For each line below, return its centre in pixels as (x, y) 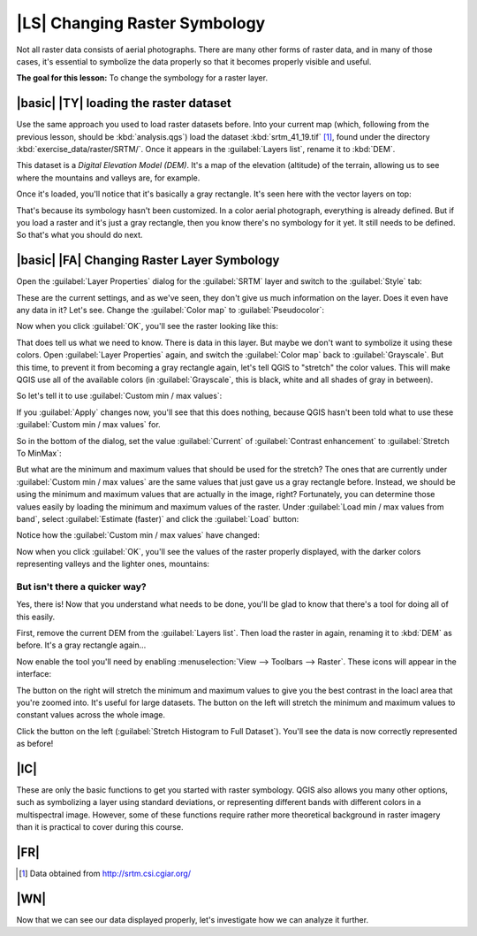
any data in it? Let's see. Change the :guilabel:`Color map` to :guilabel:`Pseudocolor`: (170, 311)
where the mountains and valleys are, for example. (108, 178)
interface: (34, 674)
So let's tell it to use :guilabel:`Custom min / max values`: (119, 396)
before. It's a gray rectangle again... (81, 645)
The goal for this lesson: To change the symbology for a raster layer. (142, 78)
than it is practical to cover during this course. (100, 827)
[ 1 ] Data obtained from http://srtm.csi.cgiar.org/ (105, 874)
